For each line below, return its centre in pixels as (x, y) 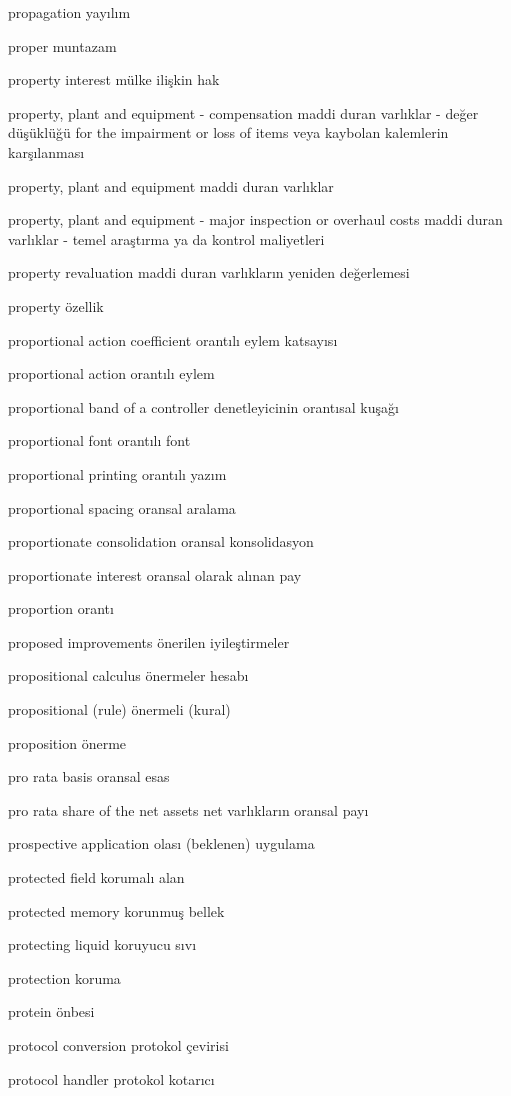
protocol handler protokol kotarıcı (111, 1078)
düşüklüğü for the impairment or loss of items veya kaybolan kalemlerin (228, 132)
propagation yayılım (69, 12)
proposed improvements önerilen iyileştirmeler (149, 641)
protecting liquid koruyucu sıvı (102, 944)
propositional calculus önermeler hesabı (128, 675)
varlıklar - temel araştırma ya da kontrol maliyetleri (166, 238)
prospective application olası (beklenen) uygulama (161, 843)
